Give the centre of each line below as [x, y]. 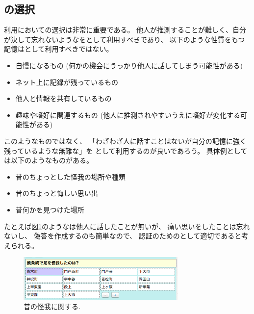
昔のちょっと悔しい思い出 [57, 193]
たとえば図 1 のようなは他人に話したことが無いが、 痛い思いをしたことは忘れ [127, 226]
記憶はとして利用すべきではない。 [59, 49]
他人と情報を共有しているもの [63, 98]
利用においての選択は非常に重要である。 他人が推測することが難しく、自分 [125, 30]
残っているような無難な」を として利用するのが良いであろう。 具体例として [126, 150]
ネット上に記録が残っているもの [67, 82]
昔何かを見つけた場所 [50, 209]
